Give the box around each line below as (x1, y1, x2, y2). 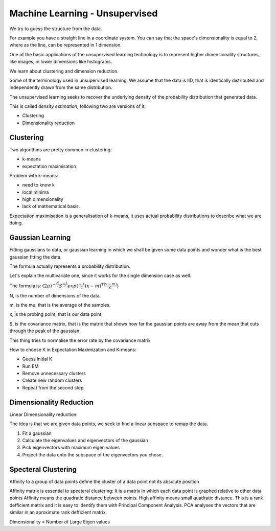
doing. (9, 220, 23, 226)
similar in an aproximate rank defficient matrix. (9, 509, 107, 516)
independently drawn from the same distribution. (9, 84, 112, 90)
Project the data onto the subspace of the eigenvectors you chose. (22, 451, 163, 457)
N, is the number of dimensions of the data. (9, 292, 101, 298)
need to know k (22, 182, 55, 188)
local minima (22, 189, 49, 195)
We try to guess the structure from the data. (9, 26, 102, 32)
